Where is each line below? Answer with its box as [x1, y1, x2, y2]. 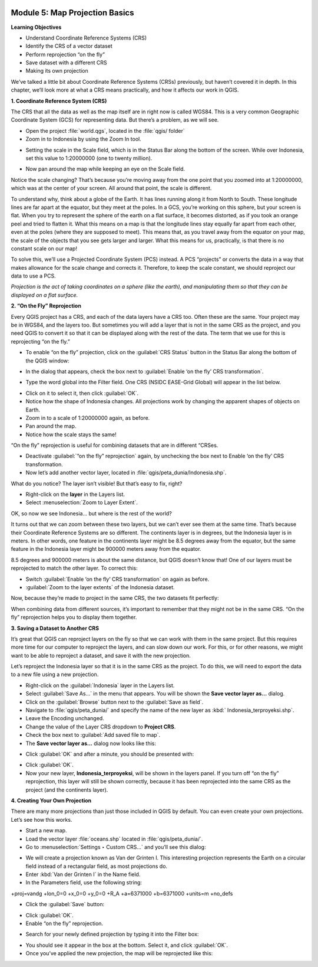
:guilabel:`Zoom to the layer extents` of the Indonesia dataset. [25, 583, 175, 590]
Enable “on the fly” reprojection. [25, 920, 103, 927]
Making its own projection [25, 67, 88, 74]
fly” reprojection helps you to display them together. [11, 614, 137, 621]
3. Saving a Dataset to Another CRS [11, 625, 100, 632]
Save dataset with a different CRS [25, 59, 107, 66]
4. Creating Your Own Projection [11, 797, 92, 804]
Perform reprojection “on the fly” [25, 51, 105, 58]
